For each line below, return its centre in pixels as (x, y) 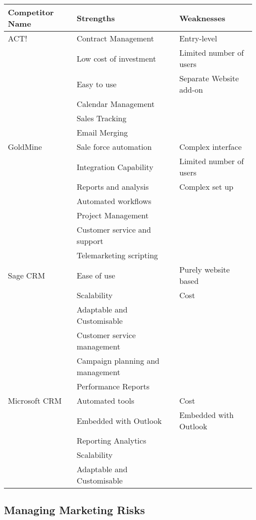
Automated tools (105, 400)
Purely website (205, 269)
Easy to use (96, 84)
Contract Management (115, 38)
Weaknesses (202, 18)
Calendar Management (115, 104)
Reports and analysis (113, 187)
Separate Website (209, 78)
